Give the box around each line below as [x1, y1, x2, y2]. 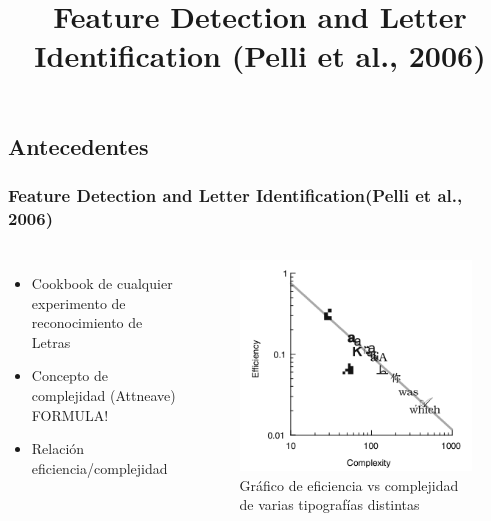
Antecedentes [8, 130, 149, 161]
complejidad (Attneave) [31, 385, 176, 406]
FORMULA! [31, 404, 109, 425]
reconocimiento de [31, 312, 143, 333]
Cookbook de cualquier [31, 273, 173, 294]
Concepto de [31, 365, 109, 386]
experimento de [31, 292, 126, 313]
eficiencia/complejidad [31, 457, 168, 478]
